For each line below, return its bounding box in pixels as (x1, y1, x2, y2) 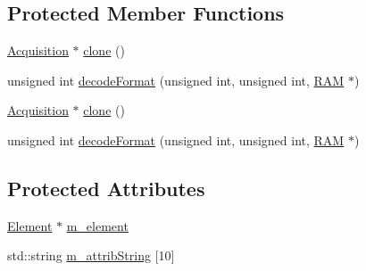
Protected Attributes (7, 174, 205, 201)
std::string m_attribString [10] (7, 246, 175, 265)
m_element (66, 216, 129, 234)
